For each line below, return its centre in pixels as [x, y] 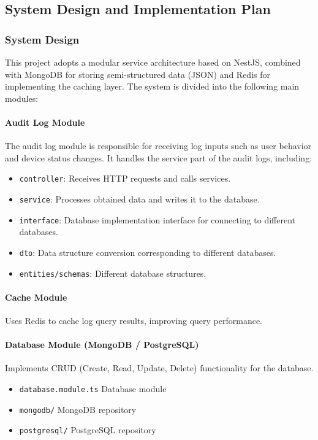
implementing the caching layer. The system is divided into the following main [152, 86]
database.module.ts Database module [93, 389]
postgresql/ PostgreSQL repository [88, 430]
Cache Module [36, 297]
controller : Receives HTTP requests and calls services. [125, 178]
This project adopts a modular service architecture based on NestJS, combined [153, 62]
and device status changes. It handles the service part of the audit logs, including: [159, 157]
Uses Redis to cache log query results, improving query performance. [134, 321]
